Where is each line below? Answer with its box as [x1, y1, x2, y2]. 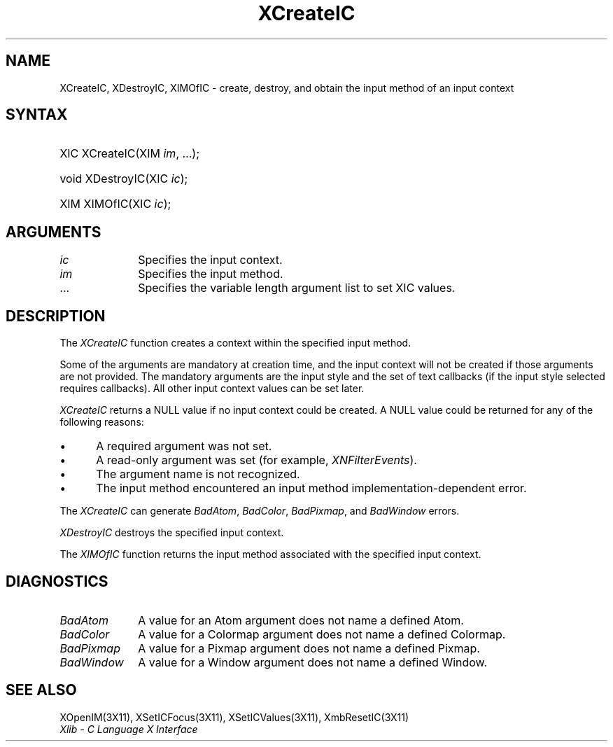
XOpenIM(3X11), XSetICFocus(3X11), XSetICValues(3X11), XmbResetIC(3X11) [59, 711, 409, 723]
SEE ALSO [6, 681, 77, 699]
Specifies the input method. [138, 267, 283, 281]
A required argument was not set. [96, 439, 272, 454]
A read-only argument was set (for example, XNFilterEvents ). [96, 453, 417, 468]
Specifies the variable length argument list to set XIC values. [138, 281, 456, 295]
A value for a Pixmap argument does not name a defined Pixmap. [138, 641, 480, 655]
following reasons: [59, 416, 144, 428]
